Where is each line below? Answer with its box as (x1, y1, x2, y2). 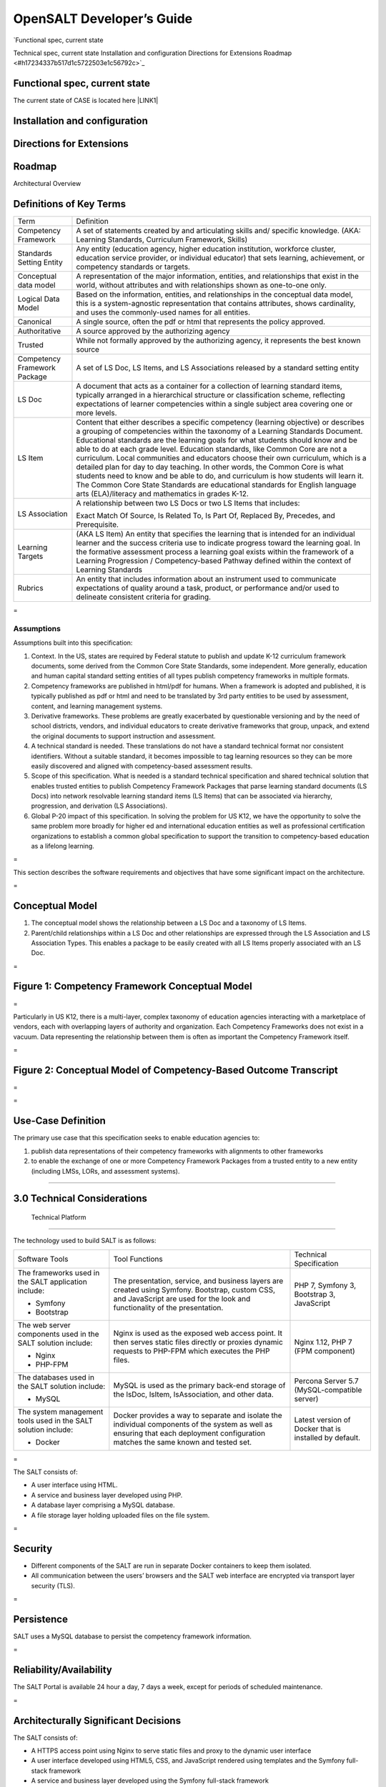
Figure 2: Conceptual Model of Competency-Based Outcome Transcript (13, 1064, 339, 1076)
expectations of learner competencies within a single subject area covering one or (76, 399, 353, 409)
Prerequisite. (76, 520, 119, 530)
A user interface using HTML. (31, 1480, 118, 1490)
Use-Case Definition (13, 1115, 107, 1127)
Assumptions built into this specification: (13, 638, 133, 647)
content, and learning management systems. (31, 701, 163, 711)
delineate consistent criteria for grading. (76, 592, 211, 602)
